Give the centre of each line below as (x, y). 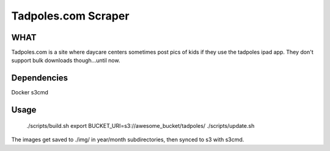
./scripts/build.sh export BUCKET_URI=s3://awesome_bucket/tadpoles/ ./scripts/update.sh (141, 125)
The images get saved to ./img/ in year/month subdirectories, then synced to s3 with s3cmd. (128, 139)
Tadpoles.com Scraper (70, 16)
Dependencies (40, 78)
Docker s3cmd (30, 93)
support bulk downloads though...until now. (66, 60)
